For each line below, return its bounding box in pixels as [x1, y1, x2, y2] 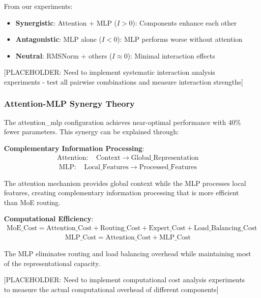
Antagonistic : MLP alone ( [15, 34, 102, 44]
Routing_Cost [100, 225, 141, 232]
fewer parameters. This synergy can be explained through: [4, 126, 179, 137]
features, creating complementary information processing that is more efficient [4, 187, 239, 198]
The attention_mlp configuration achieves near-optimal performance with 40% [4, 117, 241, 127]
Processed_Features [139, 163, 197, 171]
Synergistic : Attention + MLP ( [15, 17, 117, 28]
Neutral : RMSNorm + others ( [15, 50, 112, 60]
